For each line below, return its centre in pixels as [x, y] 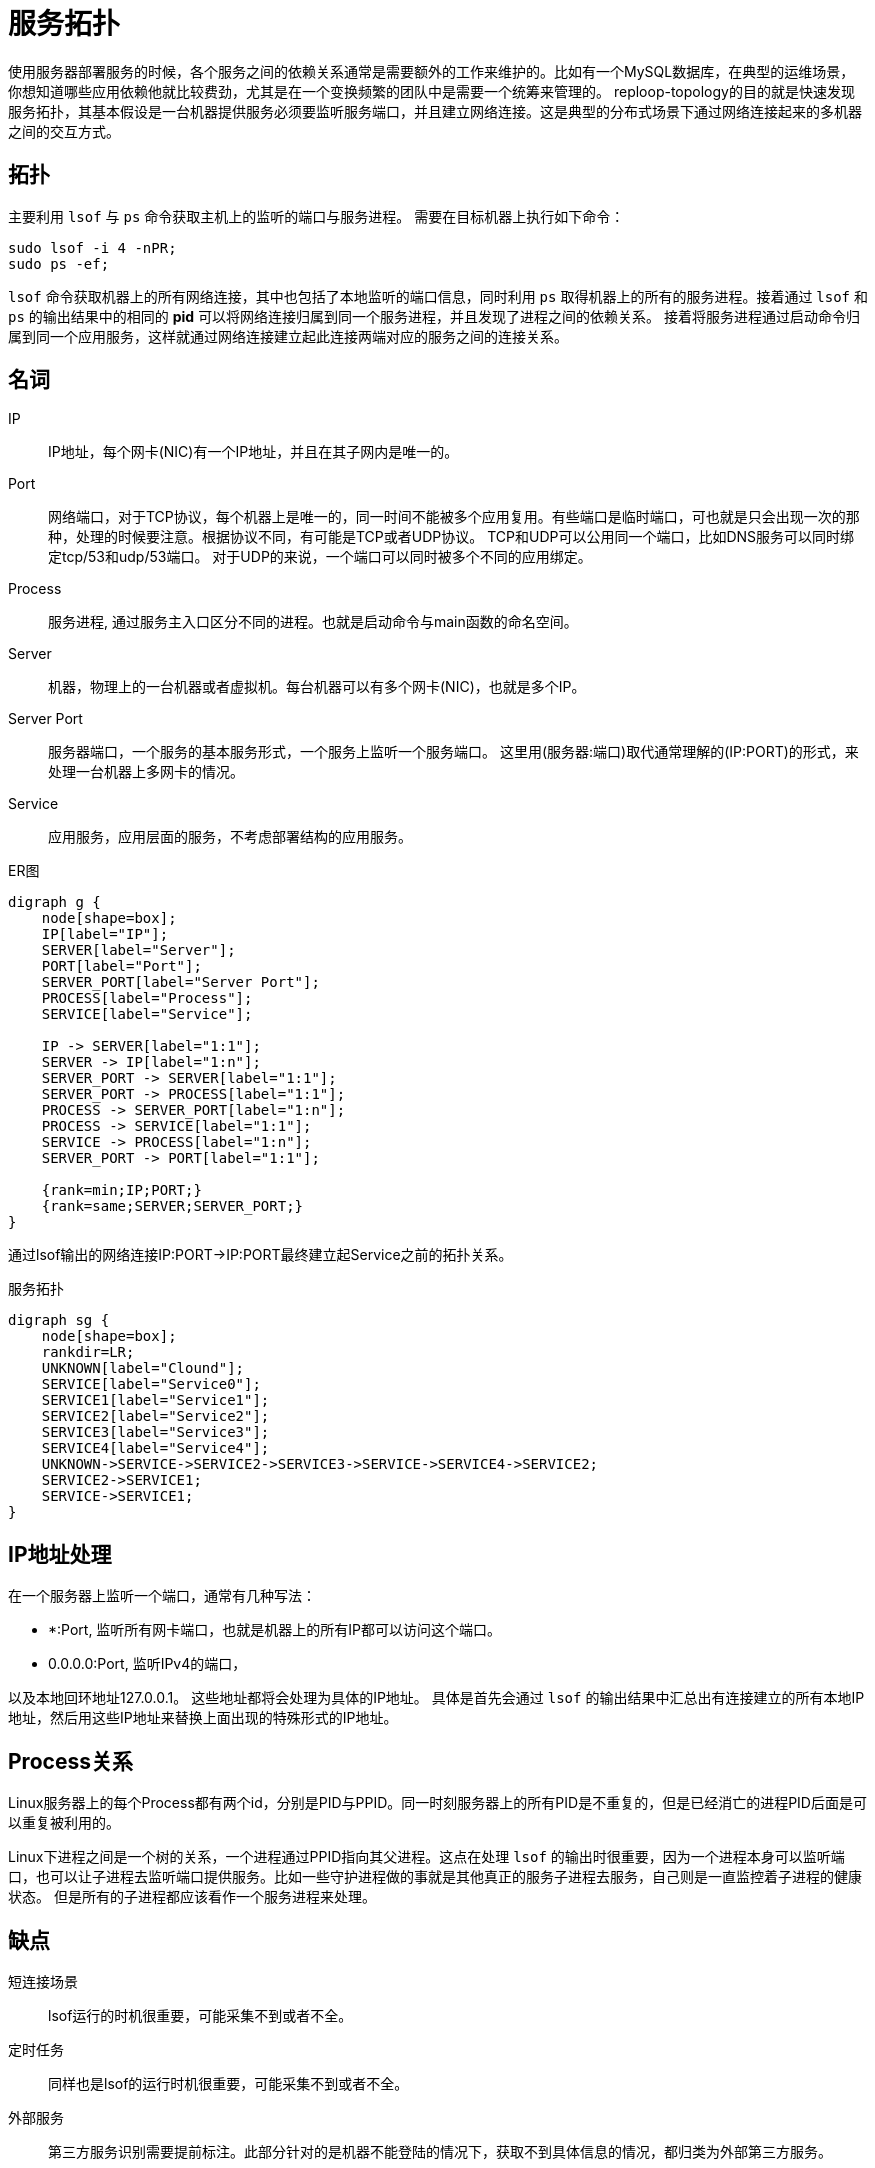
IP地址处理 [60, 1554]
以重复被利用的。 [64, 1823]
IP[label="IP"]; [105, 934]
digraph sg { [59, 1320]
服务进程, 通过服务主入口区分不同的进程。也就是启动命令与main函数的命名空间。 [313, 622]
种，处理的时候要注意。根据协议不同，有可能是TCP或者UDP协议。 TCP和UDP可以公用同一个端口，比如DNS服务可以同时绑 [451, 537]
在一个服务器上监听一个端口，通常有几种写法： [162, 1596]
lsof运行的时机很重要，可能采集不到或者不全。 [200, 2015]
